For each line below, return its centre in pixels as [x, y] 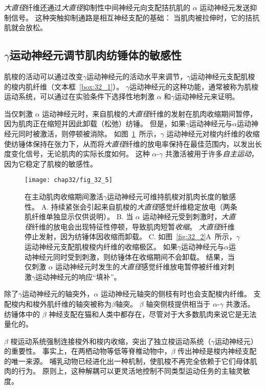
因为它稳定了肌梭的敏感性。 [51, 163]
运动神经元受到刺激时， [182, 216]
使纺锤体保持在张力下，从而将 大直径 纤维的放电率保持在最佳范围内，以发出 [129, 143]
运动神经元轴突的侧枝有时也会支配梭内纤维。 [176, 294]
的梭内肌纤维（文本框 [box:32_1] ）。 [64, 86]
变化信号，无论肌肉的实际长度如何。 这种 [80, 154]
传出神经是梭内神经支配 [217, 351]
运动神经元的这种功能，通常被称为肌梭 [194, 86]
